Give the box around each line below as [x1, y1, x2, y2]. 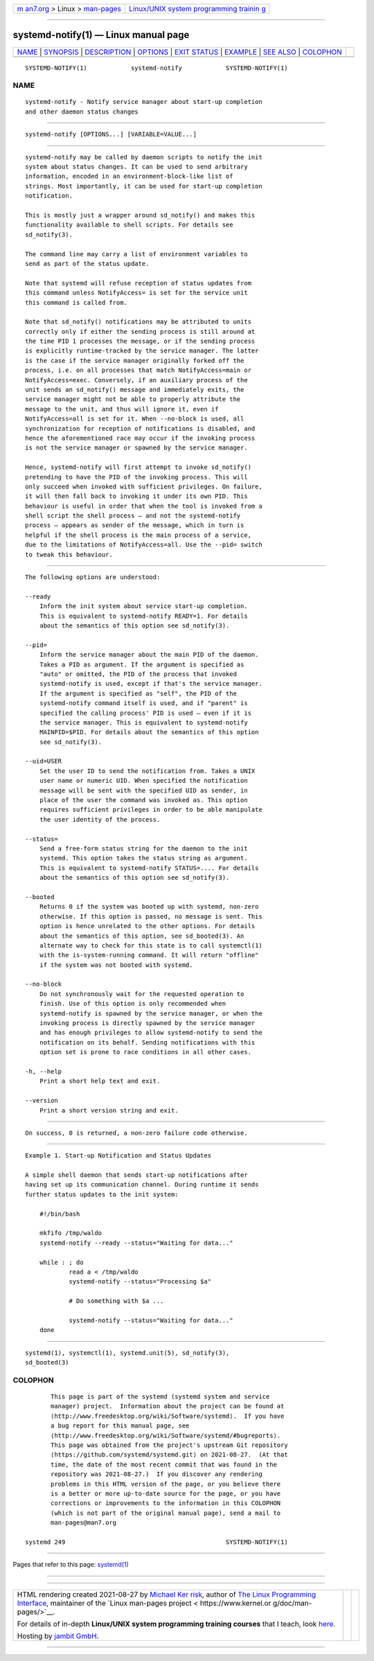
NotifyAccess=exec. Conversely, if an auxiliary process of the [25, 376, 249, 384]
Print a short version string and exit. [39, 1106, 179, 1114]
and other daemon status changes [25, 107, 139, 116]
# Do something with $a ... [69, 1297, 164, 1305]
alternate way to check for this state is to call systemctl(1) [39, 941, 262, 949]
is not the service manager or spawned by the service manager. [25, 444, 249, 452]
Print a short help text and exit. [39, 1077, 161, 1085]
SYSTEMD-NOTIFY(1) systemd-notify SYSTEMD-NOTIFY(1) [25, 64, 288, 72]
